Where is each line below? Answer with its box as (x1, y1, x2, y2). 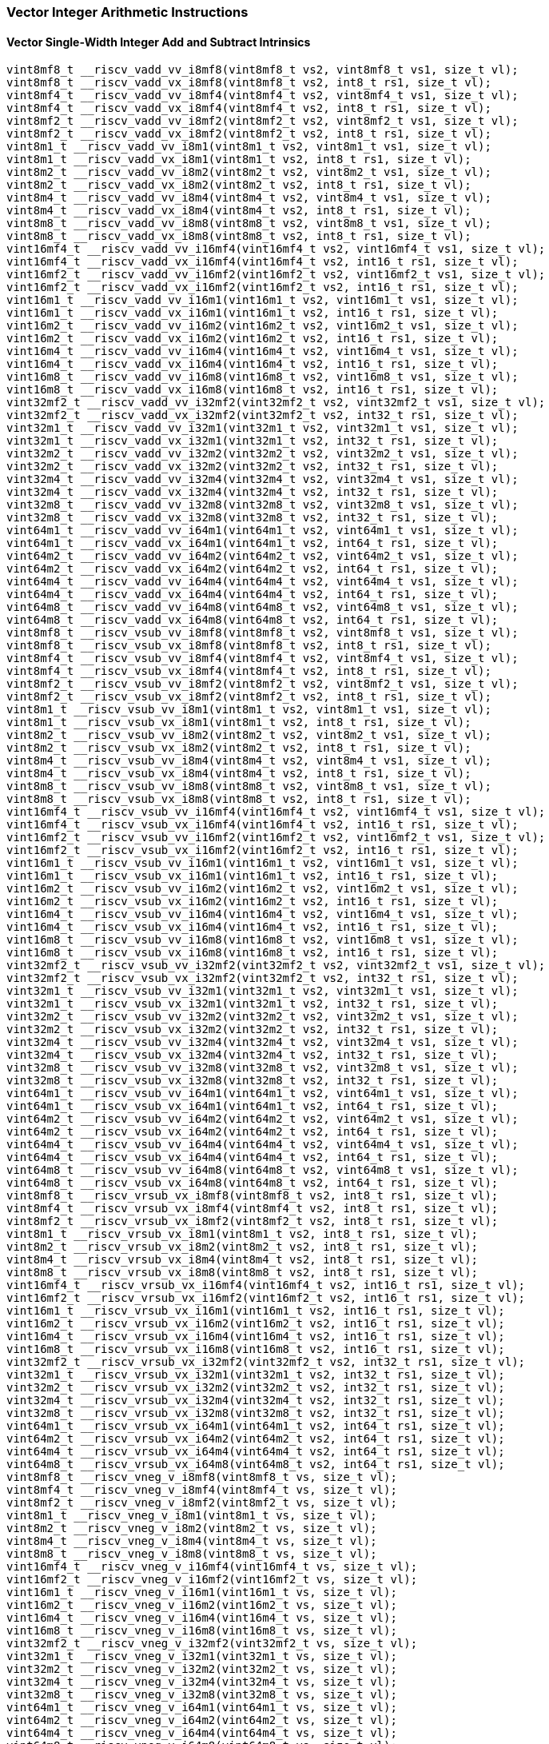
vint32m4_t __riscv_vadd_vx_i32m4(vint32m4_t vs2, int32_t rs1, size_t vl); (6, 485, 499, 499)
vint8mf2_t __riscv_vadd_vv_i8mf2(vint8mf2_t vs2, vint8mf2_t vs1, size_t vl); (6, 114, 519, 128)
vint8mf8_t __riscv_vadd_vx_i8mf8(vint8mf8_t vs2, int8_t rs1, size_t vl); (6, 76, 491, 90)
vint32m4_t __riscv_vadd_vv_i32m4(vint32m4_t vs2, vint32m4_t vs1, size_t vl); (6, 473, 519, 486)
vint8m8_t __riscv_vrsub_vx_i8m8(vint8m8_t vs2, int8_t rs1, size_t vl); (6, 1266, 479, 1279)
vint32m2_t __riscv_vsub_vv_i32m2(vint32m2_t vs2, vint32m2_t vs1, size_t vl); (6, 1010, 519, 1024)
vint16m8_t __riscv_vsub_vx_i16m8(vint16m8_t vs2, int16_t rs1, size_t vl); (6, 946, 499, 960)
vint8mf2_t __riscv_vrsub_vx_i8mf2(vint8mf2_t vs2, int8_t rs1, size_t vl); (6, 1215, 499, 1228)
